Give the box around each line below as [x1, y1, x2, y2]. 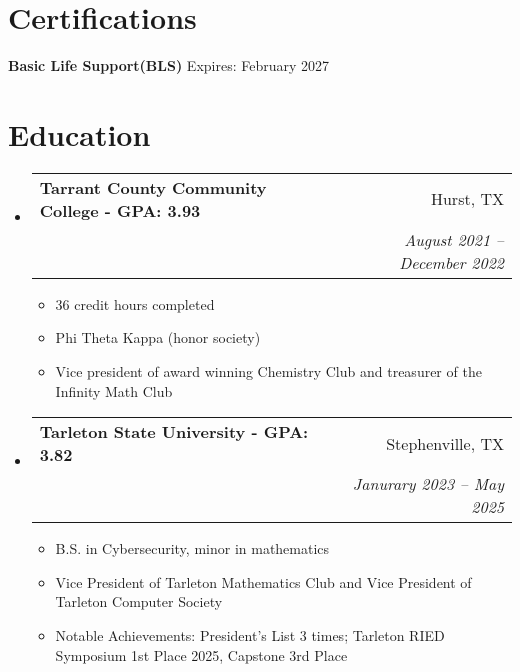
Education [8, 113, 151, 154]
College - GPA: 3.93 [39, 198, 201, 222]
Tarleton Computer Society [55, 591, 223, 612]
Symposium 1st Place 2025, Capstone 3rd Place [55, 644, 348, 665]
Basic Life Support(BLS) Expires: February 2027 [8, 55, 330, 76]
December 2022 [399, 250, 504, 274]
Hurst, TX [430, 187, 504, 211]
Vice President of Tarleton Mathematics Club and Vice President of [55, 571, 472, 592]
